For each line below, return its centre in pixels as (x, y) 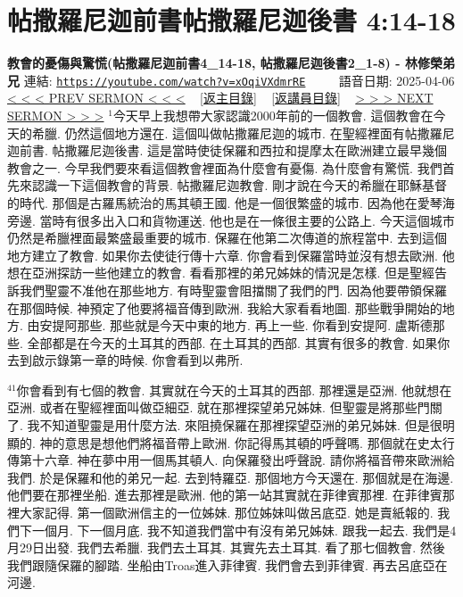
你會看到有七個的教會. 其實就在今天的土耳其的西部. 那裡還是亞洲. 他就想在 (234, 390)
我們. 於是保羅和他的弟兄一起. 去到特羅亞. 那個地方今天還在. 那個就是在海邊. (231, 477)
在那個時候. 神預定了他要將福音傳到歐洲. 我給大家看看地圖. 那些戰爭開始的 (225, 307)
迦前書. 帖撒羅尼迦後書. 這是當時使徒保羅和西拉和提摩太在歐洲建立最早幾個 (227, 150)
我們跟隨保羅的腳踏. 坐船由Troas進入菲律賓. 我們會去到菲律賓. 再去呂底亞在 (227, 564)
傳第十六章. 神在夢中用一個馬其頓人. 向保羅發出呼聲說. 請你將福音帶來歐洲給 (231, 460)
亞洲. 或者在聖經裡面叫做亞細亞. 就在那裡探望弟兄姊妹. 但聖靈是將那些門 (219, 407)
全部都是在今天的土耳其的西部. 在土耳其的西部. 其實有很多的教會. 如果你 (239, 342)
